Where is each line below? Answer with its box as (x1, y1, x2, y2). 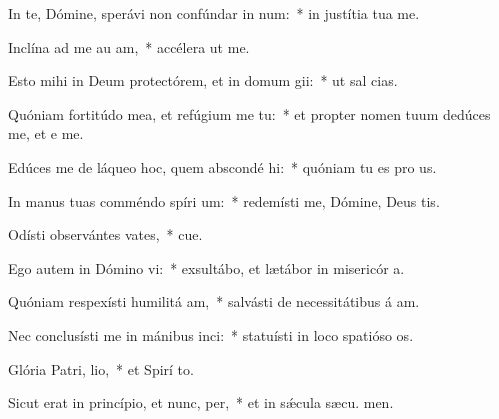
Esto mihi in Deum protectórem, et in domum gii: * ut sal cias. (8, 70, 398, 91)
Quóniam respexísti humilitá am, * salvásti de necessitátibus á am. (8, 291, 420, 312)
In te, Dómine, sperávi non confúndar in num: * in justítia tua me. (8, 3, 420, 23)
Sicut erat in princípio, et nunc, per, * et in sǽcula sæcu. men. (8, 392, 394, 413)
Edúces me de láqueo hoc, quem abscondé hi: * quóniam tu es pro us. (8, 156, 437, 177)
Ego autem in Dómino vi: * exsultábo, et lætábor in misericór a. (8, 257, 405, 278)
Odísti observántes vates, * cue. (8, 224, 203, 245)
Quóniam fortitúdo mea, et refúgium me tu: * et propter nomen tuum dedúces (8, 103, 491, 124)
